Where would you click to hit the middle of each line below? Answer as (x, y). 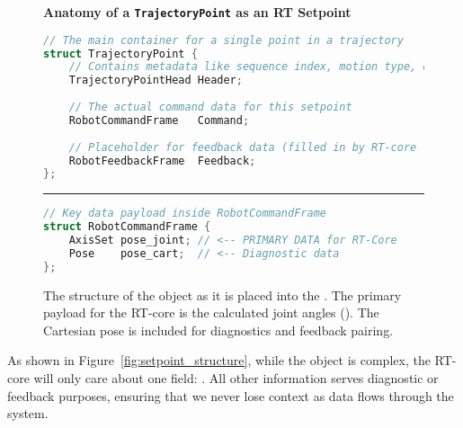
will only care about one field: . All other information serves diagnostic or (236, 378)
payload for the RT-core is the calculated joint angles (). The (211, 312)
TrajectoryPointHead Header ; (156, 80)
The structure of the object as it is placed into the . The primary (223, 294)
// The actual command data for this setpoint (210, 107)
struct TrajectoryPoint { (120, 53)
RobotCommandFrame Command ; (159, 120)
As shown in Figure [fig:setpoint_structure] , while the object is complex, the (219, 360)
